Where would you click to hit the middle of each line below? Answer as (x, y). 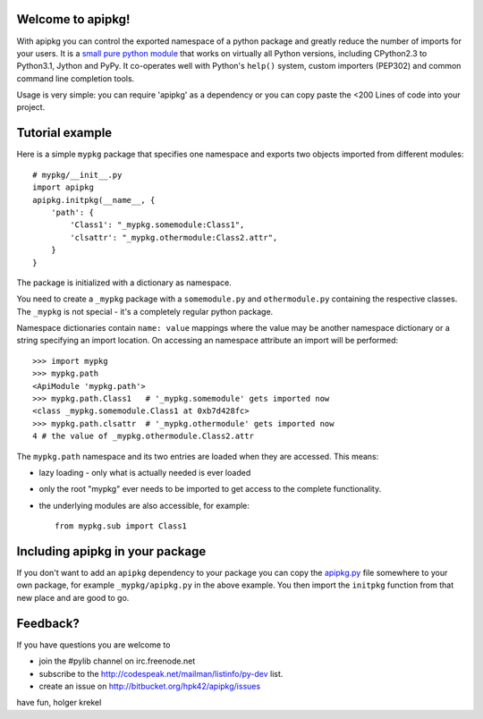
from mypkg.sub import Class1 (121, 526)
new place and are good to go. (73, 597)
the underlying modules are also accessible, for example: (144, 505)
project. (31, 107)
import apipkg (63, 187)
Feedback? (48, 623)
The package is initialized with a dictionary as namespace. (124, 283)
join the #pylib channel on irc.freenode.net (117, 661)
